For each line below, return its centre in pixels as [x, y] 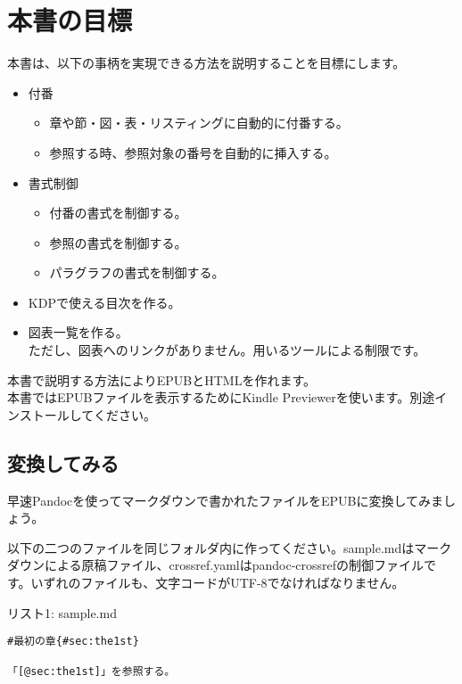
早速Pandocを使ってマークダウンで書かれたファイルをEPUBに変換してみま [226, 500]
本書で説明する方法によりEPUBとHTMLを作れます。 [161, 379]
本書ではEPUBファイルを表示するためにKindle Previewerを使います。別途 [221, 397]
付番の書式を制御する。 [118, 213]
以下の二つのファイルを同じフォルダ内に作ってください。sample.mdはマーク [230, 547]
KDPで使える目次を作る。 [104, 302]
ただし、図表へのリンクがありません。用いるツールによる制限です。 [227, 350]
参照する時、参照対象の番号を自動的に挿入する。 [193, 152]
